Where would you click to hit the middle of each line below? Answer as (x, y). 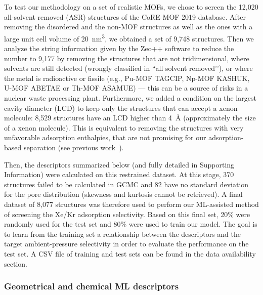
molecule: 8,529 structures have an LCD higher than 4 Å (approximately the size (130, 118)
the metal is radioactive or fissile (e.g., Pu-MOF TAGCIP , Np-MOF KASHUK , (127, 78)
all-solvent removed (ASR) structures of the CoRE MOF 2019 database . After (125, 16)
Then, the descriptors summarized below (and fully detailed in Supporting (119, 164)
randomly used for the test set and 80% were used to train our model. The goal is (131, 224)
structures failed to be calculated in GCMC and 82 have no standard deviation (126, 184)
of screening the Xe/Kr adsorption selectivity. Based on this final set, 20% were (127, 214)
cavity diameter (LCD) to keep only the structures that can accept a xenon (121, 108)
